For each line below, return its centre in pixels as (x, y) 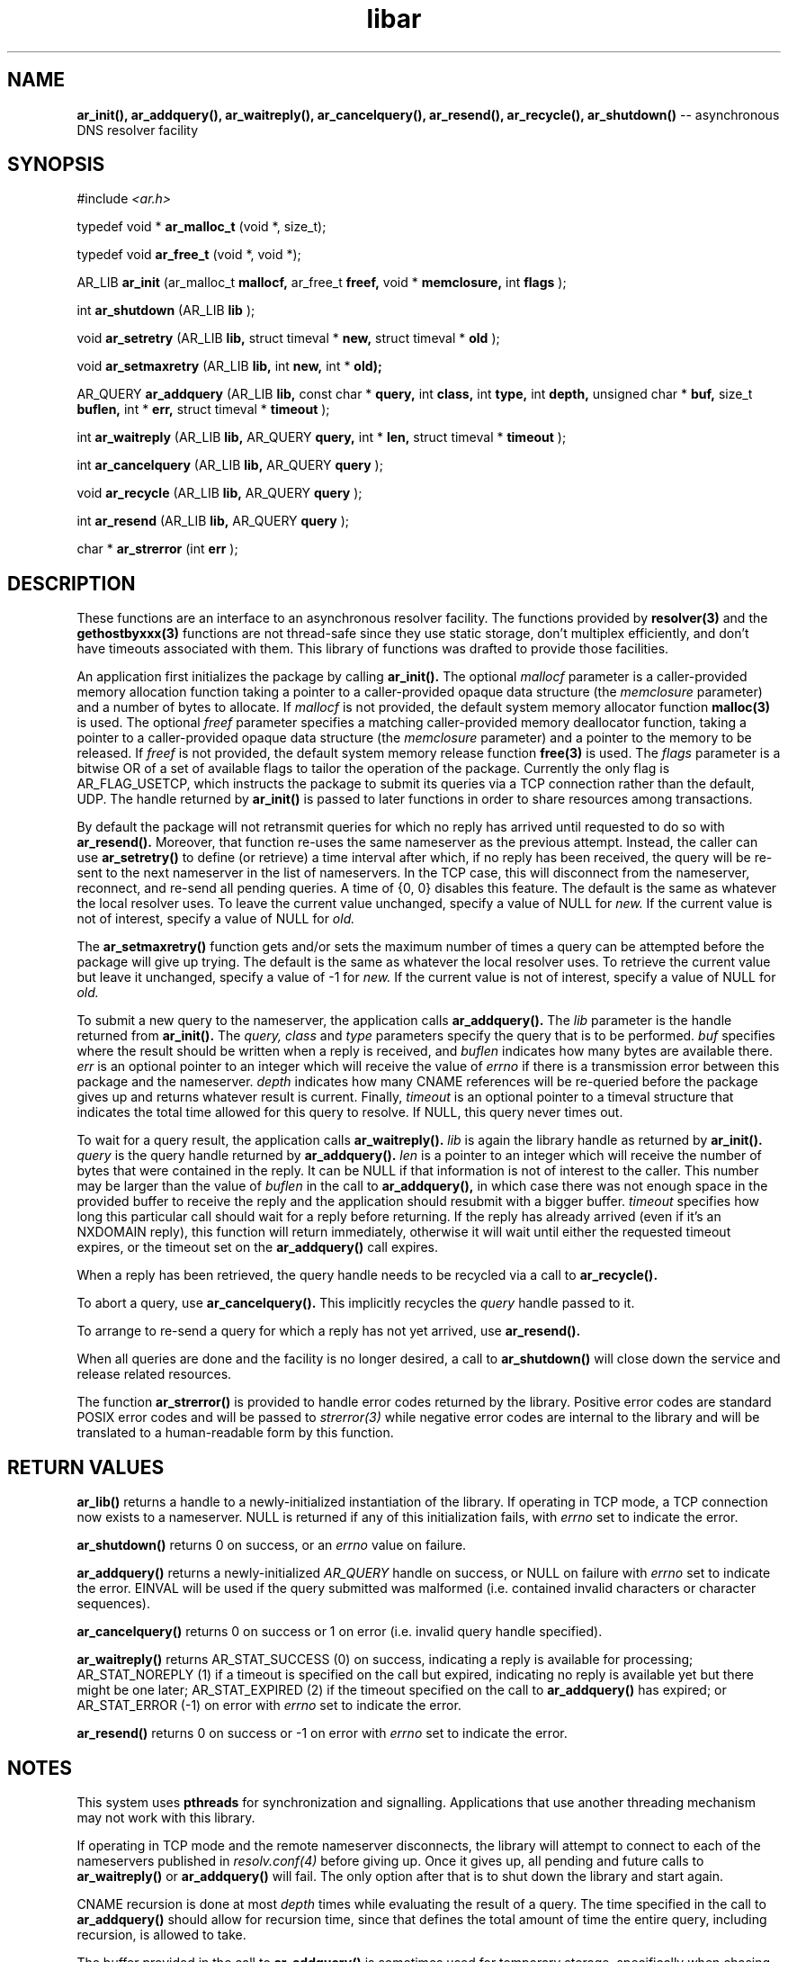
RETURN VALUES (86, 1467)
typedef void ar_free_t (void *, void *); (189, 255)
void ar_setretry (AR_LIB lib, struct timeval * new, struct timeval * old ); (288, 338)
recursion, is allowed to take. (161, 1934)
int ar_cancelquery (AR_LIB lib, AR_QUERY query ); (230, 465)
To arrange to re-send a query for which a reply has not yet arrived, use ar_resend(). (329, 1331)
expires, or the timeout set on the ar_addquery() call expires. (257, 1247)
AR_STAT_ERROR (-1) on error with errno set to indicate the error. (269, 1705)
